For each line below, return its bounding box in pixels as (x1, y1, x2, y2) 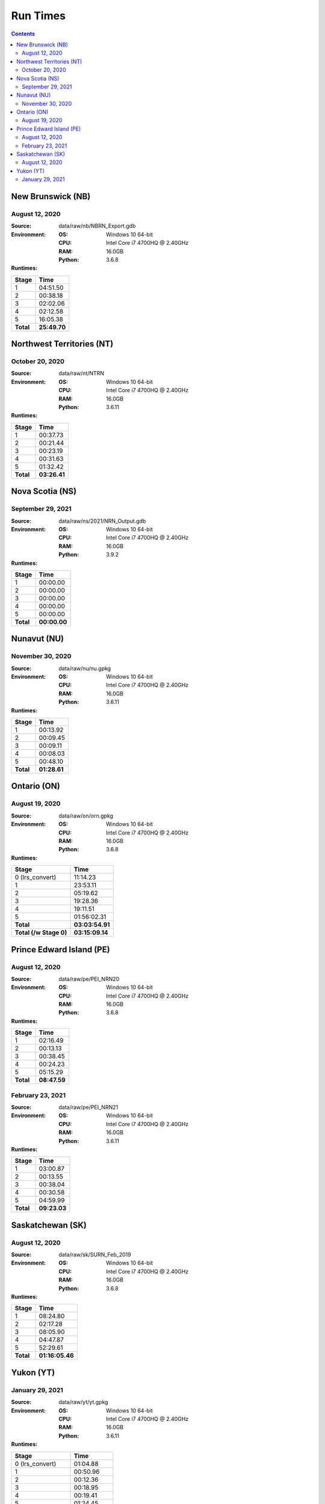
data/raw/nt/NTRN (58, 370, 105, 377)
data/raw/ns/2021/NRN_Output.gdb (58, 517, 146, 525)
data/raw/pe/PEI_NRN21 (58, 1103, 119, 1111)
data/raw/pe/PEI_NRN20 (58, 975, 120, 982)
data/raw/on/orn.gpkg (58, 812, 114, 819)
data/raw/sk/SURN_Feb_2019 (58, 1251, 132, 1259)
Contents (11, 30, 36, 37)
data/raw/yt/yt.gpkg (58, 1399, 108, 1406)
